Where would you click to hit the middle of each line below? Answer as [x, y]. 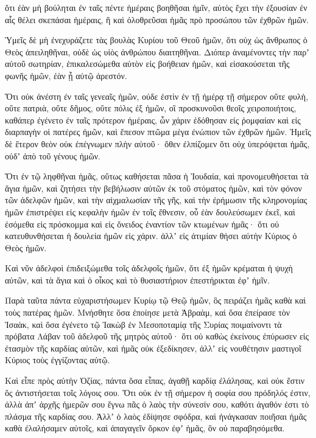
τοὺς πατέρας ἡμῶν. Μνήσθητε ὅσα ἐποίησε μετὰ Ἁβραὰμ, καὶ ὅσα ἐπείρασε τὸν [148, 312]
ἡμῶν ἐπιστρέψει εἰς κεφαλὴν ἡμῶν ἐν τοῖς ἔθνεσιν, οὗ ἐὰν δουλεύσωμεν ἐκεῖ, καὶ [150, 211]
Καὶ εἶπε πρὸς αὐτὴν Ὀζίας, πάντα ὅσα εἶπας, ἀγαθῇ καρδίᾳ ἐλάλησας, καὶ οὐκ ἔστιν [155, 381]
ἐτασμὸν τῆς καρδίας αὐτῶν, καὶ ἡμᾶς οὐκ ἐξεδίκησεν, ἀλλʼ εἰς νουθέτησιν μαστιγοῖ [153, 348]
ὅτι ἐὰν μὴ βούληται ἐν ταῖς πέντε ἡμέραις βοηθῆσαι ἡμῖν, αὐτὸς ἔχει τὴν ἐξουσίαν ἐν [156, 7]
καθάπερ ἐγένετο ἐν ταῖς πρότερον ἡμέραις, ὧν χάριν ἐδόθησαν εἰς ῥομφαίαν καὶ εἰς [153, 120]
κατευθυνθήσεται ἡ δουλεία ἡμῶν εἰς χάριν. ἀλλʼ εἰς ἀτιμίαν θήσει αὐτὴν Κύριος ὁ [151, 236]
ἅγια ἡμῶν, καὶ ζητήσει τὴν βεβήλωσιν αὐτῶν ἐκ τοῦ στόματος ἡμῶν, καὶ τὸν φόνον [153, 188]
